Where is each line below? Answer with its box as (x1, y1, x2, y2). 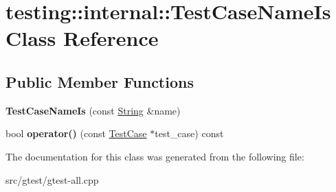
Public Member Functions (5, 71, 194, 92)
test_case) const (155, 126, 224, 141)
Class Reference (5, 24, 159, 52)
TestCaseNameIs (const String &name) (5, 103, 181, 117)
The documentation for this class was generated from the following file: (5, 149, 304, 163)
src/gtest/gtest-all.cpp (5, 172, 99, 187)
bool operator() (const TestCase (5, 126, 147, 141)
